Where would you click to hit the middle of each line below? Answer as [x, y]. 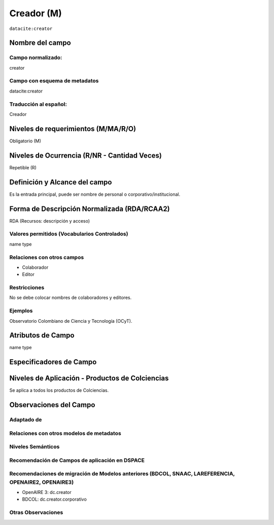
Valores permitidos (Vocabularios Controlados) [69, 234]
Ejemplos [21, 311]
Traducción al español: [38, 104]
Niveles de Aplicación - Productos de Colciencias [89, 378]
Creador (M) [36, 13]
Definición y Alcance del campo [61, 182]
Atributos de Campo [42, 335]
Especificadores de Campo [53, 362]
